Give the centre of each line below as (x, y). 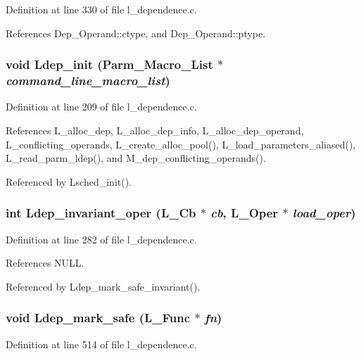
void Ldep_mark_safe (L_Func (98, 318)
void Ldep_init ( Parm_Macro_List (109, 64)
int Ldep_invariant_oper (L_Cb (101, 213)
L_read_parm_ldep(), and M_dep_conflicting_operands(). (136, 158)
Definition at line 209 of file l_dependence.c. (101, 107)
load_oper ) (324, 213)
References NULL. (45, 263)
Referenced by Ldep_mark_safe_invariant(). (103, 286)
